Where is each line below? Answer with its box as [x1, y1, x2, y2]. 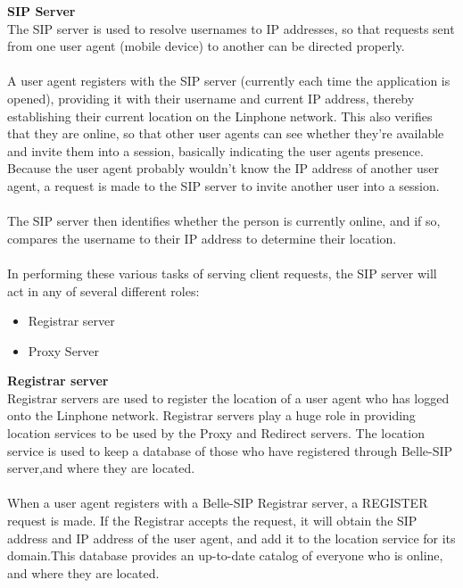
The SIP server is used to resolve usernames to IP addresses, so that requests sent [7, 19, 455, 37]
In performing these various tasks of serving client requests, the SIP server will [7, 263, 437, 282]
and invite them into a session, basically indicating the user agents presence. [7, 141, 424, 160]
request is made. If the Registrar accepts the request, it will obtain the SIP [7, 511, 418, 530]
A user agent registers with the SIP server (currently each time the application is [7, 71, 451, 90]
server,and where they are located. [7, 459, 195, 477]
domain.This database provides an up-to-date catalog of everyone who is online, [7, 546, 443, 565]
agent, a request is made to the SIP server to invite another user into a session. [7, 176, 440, 195]
